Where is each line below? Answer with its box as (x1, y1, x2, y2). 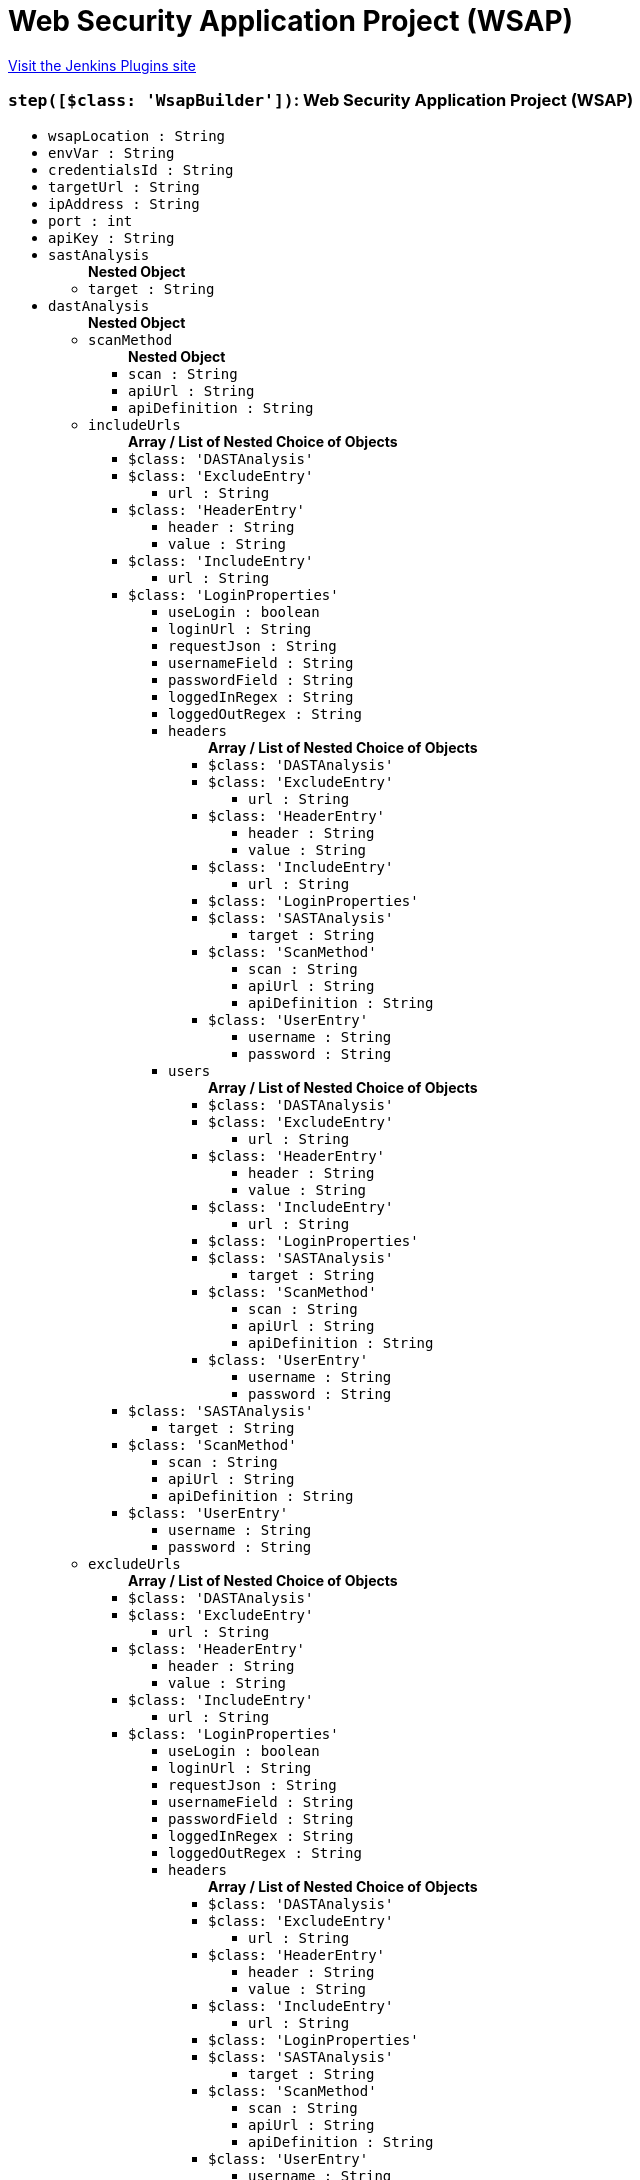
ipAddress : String (48, 195, 200, 212)
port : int (48, 212, 133, 229)
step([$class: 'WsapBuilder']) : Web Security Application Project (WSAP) (8, 90, 634, 111)
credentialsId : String (48, 161, 234, 178)
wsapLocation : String (48, 127, 226, 144)
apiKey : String (48, 229, 175, 246)
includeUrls (88, 416, 181, 433)
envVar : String (48, 144, 175, 161)
